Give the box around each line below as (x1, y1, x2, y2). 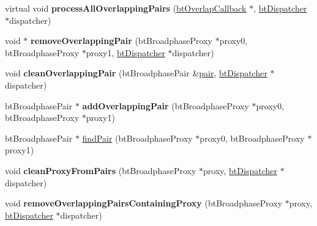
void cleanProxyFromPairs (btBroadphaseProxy (5, 164, 196, 177)
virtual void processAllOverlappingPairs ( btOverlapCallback (5, 2, 247, 14)
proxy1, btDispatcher (86, 46, 165, 59)
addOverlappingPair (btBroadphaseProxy (82, 99, 249, 112)
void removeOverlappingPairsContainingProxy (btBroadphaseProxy (5, 197, 283, 210)
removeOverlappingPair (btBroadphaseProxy (31, 34, 213, 47)
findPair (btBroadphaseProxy (82, 131, 193, 144)
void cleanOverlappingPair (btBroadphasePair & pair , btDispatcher (5, 67, 267, 79)
